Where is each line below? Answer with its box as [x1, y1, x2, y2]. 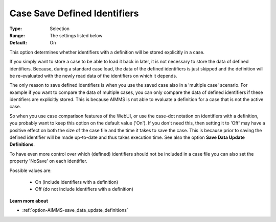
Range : [9, 32, 25, 38]
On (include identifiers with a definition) [35, 179, 119, 185]
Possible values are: [9, 167, 52, 174]
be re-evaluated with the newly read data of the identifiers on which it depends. [9, 72, 177, 79]
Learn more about [9, 198, 49, 204]
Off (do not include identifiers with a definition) [35, 186, 134, 192]
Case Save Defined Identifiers [9, 8, 139, 19]
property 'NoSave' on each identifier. [9, 158, 87, 164]
